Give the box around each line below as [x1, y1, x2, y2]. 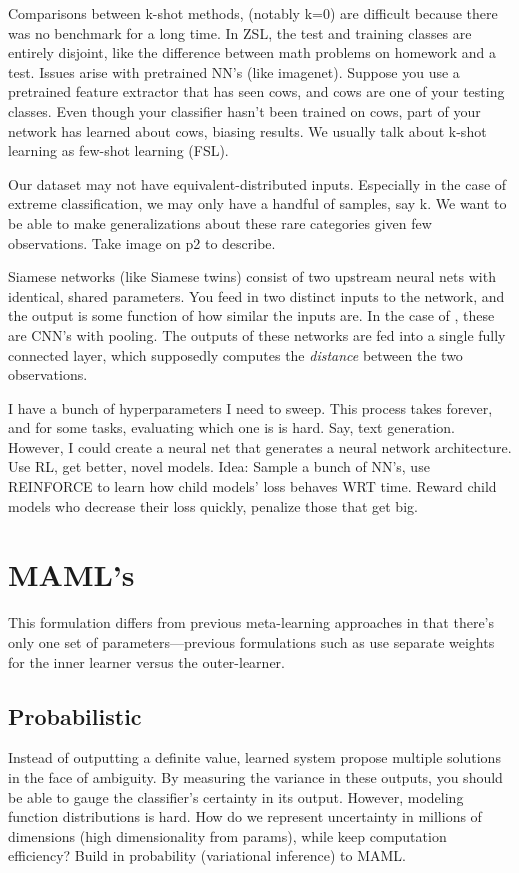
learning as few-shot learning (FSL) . [8, 140, 229, 161]
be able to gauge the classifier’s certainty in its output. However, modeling [8, 786, 464, 807]
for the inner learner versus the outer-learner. [8, 651, 285, 672]
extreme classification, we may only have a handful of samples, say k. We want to [8, 193, 507, 214]
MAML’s [8, 554, 135, 595]
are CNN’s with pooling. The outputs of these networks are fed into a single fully [8, 324, 506, 345]
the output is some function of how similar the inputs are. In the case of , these [8, 305, 495, 326]
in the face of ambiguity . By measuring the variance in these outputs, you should [8, 766, 503, 787]
